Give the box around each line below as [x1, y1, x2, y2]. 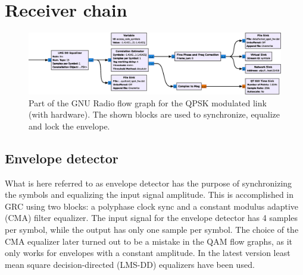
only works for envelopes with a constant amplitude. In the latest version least [5, 246, 290, 259]
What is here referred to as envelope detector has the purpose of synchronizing [5, 176, 292, 189]
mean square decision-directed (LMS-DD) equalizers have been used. [5, 258, 255, 270]
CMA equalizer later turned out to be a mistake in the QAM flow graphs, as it [5, 235, 292, 247]
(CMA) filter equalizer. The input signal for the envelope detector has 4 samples [5, 211, 298, 224]
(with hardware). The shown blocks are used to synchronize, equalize [29, 108, 280, 121]
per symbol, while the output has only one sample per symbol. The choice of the [5, 223, 299, 235]
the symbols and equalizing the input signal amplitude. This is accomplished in [5, 188, 294, 201]
